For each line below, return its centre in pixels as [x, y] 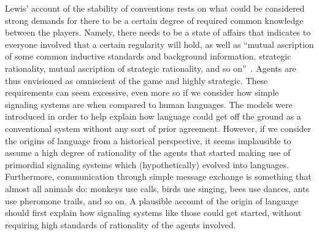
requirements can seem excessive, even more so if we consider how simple [142, 92]
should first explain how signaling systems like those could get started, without [153, 213]
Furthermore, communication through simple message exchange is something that [158, 176]
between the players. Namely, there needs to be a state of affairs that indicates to [158, 32]
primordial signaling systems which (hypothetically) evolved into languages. [147, 164]
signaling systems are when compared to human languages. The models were [149, 104]
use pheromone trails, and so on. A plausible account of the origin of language [152, 200]
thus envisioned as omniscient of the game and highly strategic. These [136, 80]
